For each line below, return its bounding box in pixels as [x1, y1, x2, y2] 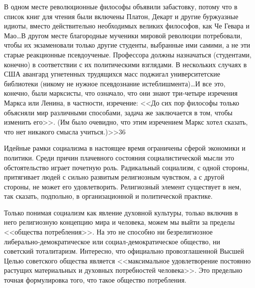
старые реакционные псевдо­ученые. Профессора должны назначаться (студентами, [4, 49, 252, 59]
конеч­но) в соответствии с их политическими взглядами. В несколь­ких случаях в [4, 59, 247, 69]
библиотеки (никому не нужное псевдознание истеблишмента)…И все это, [4, 78, 226, 88]
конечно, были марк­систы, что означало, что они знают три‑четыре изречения [4, 88, 238, 98]
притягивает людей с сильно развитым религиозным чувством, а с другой [4, 172, 225, 182]
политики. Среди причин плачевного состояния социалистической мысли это [4, 152, 234, 162]
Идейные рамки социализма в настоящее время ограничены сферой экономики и [4, 143, 246, 153]
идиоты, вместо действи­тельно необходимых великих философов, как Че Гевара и [4, 21, 250, 31]
